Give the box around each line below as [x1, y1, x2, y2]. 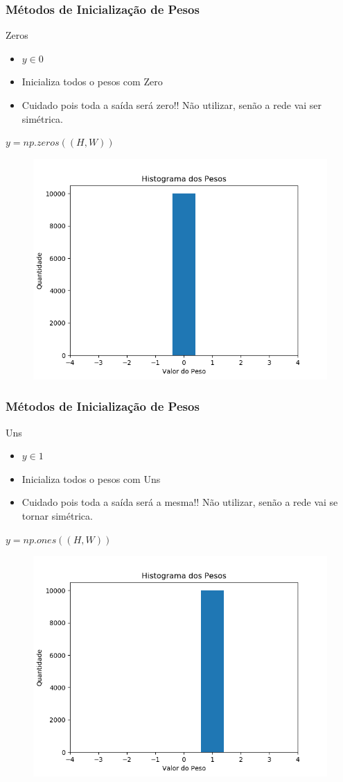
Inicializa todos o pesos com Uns [21, 471, 161, 486]
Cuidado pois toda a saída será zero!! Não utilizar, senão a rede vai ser [21, 98, 322, 112]
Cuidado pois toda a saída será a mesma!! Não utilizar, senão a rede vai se [21, 495, 338, 509]
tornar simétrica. [21, 508, 93, 522]
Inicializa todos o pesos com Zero [21, 74, 163, 89]
